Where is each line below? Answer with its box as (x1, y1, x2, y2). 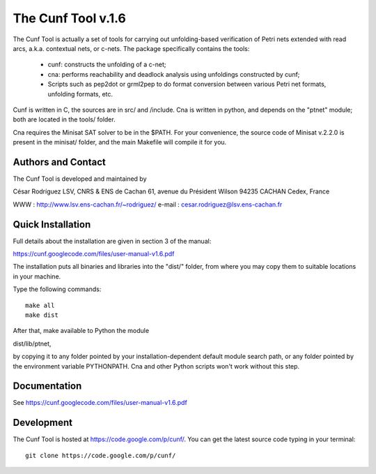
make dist (25, 311, 58, 319)
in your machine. (13, 272, 61, 281)
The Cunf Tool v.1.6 (13, 10, 127, 26)
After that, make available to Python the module (13, 327, 150, 335)
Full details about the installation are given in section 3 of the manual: (13, 237, 212, 245)
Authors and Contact (13, 156, 106, 168)
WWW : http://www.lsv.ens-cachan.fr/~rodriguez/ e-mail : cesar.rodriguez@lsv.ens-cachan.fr (13, 200, 283, 209)
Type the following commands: (13, 285, 102, 293)
